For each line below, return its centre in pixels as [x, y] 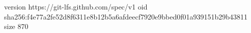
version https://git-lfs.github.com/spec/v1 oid [76, 6]
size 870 [16, 26]
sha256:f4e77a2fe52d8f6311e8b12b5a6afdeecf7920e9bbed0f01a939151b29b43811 [126, 16]
